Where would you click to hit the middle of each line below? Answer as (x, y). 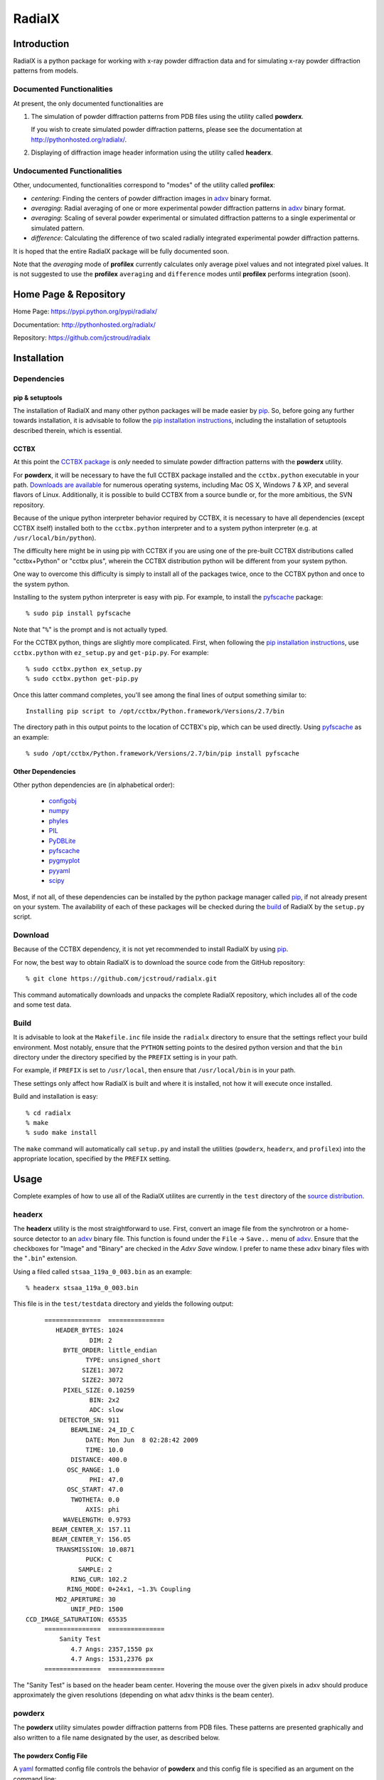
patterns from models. (46, 70)
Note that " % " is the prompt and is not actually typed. (91, 629)
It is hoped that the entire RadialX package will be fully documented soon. (121, 251)
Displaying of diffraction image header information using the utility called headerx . (152, 152)
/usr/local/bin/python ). (55, 538)
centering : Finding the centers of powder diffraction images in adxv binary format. (151, 198)
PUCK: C (99, 1560)
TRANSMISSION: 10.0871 (95, 1549)
